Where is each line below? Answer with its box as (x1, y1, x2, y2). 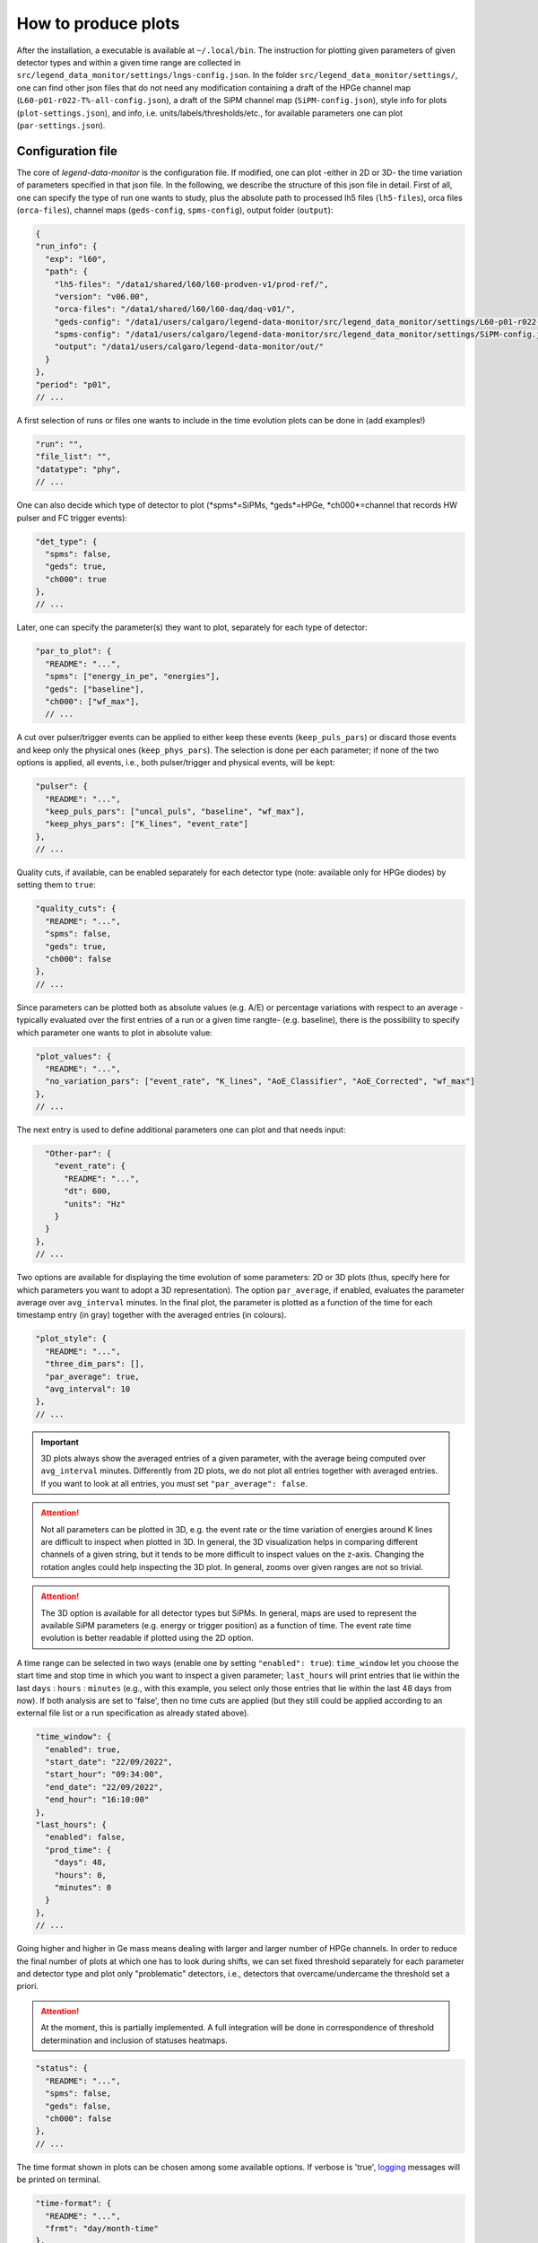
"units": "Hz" (64, 1199, 126, 1209)
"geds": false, (45, 2100, 112, 2111)
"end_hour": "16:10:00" (45, 1794, 150, 1805)
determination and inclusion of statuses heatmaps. (40, 2035, 228, 2046)
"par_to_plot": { (35, 646, 112, 657)
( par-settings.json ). (16, 119, 106, 130)
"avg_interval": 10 (45, 1383, 131, 1394)
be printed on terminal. (16, 2174, 101, 2185)
